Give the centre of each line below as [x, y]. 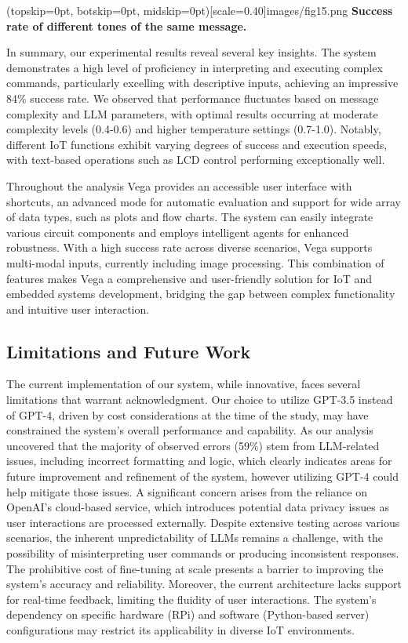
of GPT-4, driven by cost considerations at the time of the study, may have [188, 414]
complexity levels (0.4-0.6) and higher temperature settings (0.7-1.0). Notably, [194, 129]
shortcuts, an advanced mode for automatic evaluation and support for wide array [204, 201]
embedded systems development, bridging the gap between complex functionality [201, 294]
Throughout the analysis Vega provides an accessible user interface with [179, 185]
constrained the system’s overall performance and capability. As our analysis [190, 430]
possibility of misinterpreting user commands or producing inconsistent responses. [203, 553]
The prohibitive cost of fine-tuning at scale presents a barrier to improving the [195, 568]
